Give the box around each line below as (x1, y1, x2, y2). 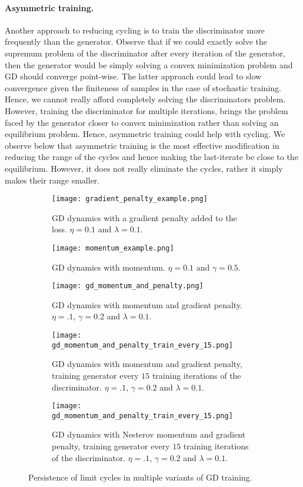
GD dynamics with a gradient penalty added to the (52, 211, 237, 224)
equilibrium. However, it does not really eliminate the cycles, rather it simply (5, 162, 283, 174)
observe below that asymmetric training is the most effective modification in (5, 139, 279, 151)
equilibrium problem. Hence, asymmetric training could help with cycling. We (5, 128, 285, 140)
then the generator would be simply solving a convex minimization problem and (5, 58, 293, 71)
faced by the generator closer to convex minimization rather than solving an (5, 116, 279, 128)
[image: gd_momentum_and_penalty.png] (52, 282, 204, 291)
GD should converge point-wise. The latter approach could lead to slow (5, 70, 262, 82)
